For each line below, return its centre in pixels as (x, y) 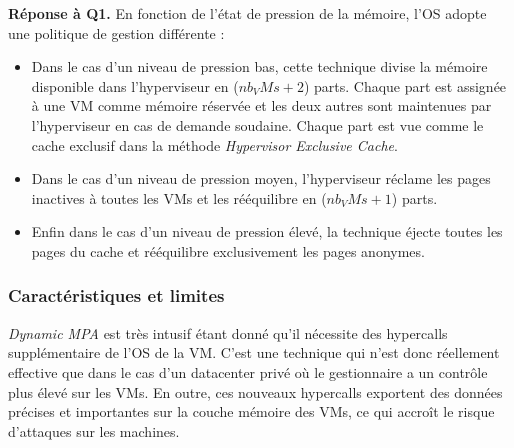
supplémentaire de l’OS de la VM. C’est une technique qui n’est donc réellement (254, 352)
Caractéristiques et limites (116, 295)
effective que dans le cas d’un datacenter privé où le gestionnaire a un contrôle (248, 371)
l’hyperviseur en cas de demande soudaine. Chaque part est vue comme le (257, 124)
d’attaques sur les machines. (94, 430)
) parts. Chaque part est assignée (405, 85)
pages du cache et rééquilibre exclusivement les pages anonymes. (228, 250)
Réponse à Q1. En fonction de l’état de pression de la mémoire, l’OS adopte (247, 13)
